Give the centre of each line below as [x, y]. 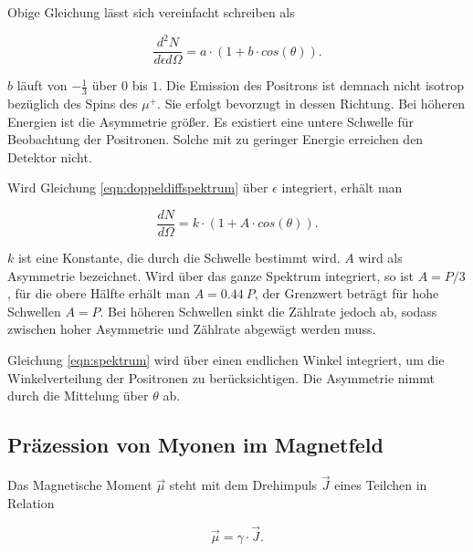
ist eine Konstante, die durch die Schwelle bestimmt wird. [179, 258]
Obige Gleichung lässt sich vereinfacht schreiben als [151, 12]
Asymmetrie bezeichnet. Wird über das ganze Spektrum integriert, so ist [211, 275]
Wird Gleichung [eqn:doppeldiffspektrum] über [138, 187]
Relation [31, 502]
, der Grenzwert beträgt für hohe [347, 293]
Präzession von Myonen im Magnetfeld [195, 445]
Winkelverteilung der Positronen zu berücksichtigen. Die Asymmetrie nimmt [221, 377]
